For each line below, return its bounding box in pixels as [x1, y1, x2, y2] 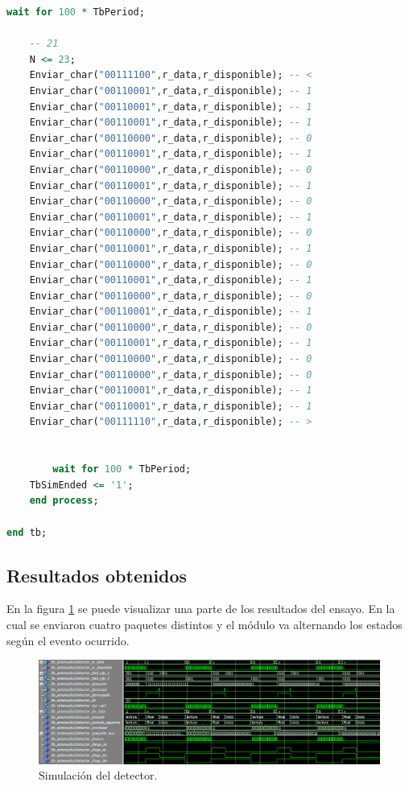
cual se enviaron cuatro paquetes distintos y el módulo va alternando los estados [6, 615, 403, 632]
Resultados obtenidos [6, 562, 188, 587]
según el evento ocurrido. [6, 632, 130, 648]
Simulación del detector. [39, 767, 158, 784]
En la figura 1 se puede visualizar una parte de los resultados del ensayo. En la [6, 600, 395, 617]
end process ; [29, 495, 99, 507]
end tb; [6, 526, 48, 538]
